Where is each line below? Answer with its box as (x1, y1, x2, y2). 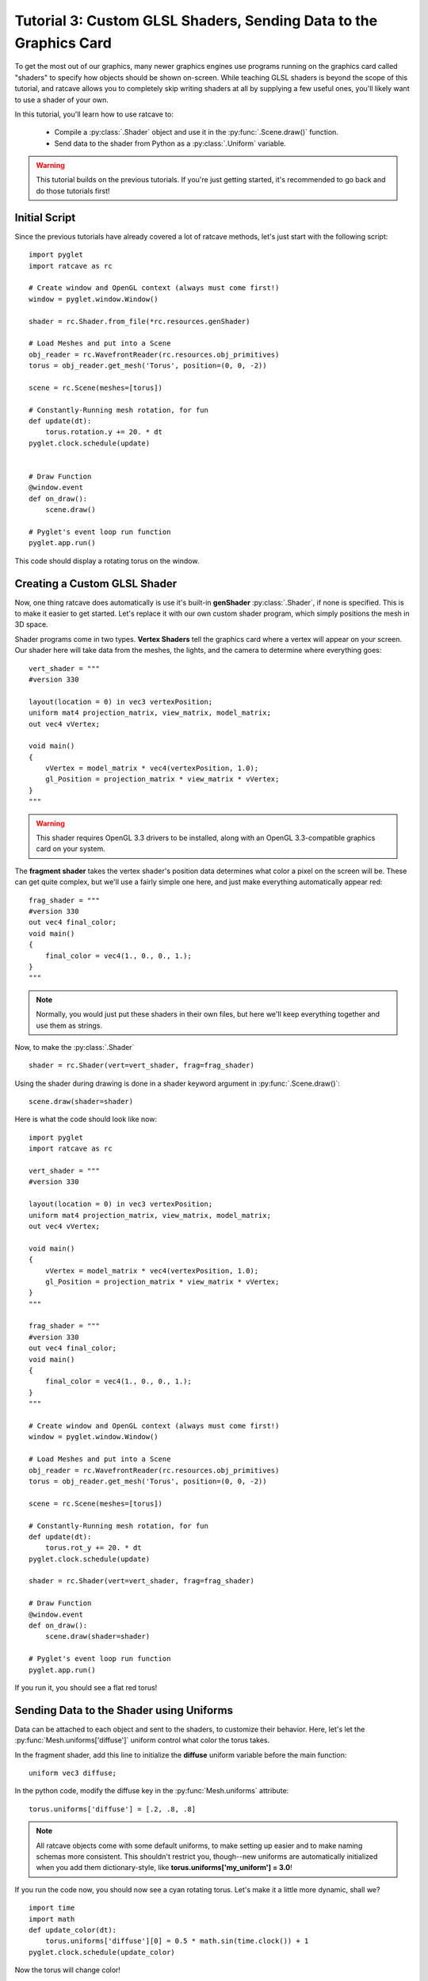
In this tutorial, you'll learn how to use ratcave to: (14, 109, 174, 119)
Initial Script (14, 211, 76, 224)
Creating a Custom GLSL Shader (14, 577, 178, 590)
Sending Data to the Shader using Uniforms (14, 1704, 234, 1717)
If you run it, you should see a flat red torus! (14, 1682, 158, 1692)
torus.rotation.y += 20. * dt (44, 428, 162, 437)
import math (29, 1914, 75, 1923)
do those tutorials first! (36, 186, 110, 196)
